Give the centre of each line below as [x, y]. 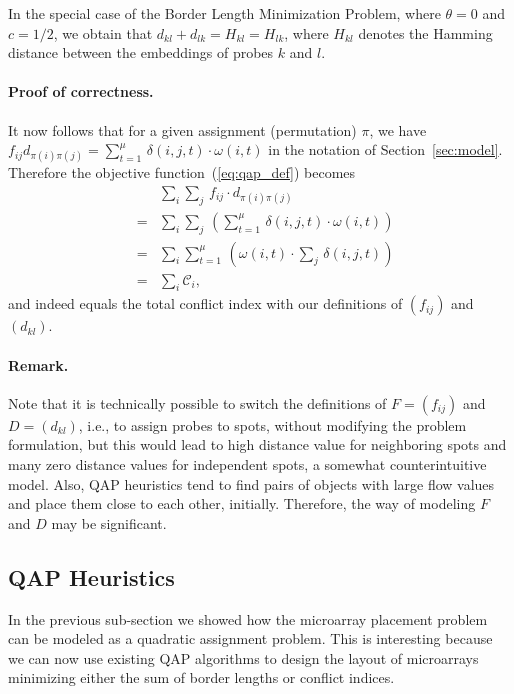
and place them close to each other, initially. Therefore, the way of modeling [242, 503]
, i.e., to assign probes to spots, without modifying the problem [272, 424]
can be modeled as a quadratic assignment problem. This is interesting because [250, 638]
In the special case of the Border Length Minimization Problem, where [224, 13]
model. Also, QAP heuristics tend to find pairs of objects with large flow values [251, 483]
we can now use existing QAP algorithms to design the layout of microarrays [243, 657]
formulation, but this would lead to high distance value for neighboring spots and [257, 444]
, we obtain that [103, 32]
